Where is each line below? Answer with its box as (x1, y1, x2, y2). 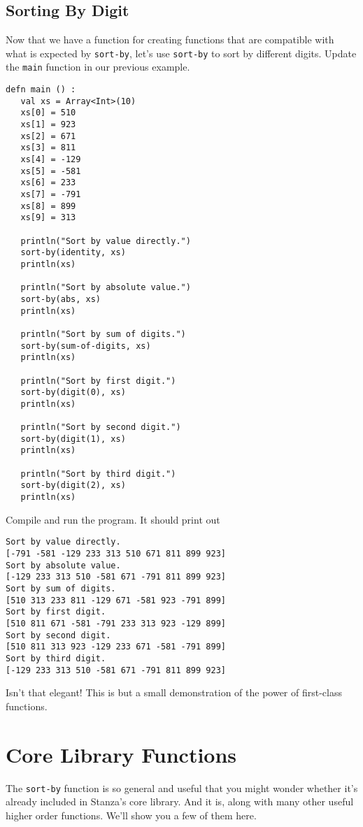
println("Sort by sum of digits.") (20, 329, 186, 339)
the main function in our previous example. (6, 59, 190, 74)
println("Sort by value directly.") (20, 236, 191, 246)
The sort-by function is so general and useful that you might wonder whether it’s (6, 780, 358, 795)
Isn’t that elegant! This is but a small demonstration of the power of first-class (6, 685, 342, 700)
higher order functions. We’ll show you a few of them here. (6, 807, 257, 822)
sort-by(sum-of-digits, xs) (20, 340, 151, 351)
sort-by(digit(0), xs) (20, 387, 126, 398)
